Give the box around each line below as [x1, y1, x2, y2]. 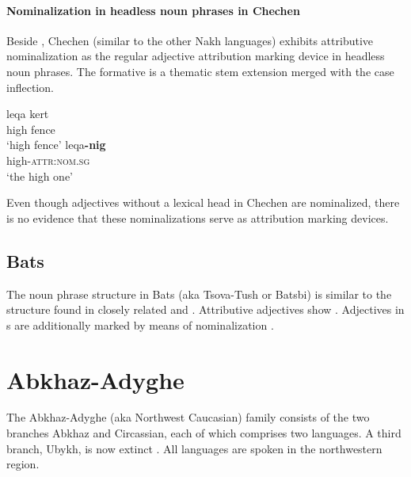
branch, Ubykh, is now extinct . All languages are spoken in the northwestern [6, 440, 382, 456]
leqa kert [6, 105, 49, 122]
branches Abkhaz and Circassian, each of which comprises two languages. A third [6, 425, 401, 441]
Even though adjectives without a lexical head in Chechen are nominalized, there [6, 194, 400, 211]
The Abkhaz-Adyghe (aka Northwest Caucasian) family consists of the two [6, 409, 370, 425]
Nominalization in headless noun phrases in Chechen [6, 2, 300, 18]
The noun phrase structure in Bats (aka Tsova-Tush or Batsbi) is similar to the [6, 285, 392, 302]
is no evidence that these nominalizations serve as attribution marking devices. [6, 209, 389, 226]
